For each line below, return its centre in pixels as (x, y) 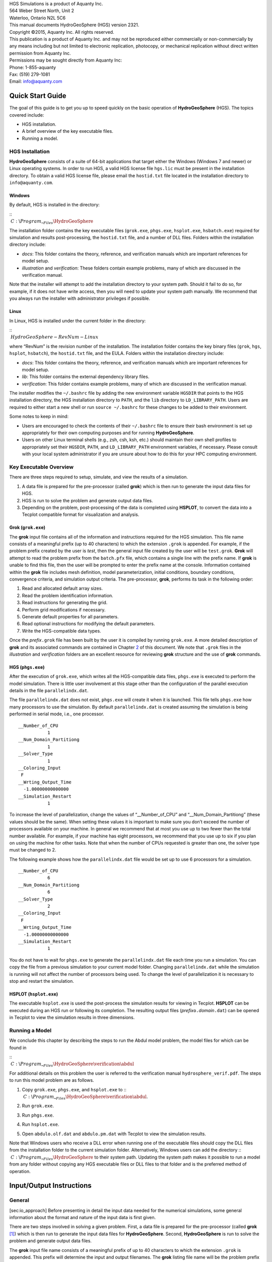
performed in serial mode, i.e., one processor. (57, 714)
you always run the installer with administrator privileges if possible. (80, 298)
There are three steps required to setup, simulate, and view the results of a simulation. (99, 477)
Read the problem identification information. (67, 595)
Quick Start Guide (38, 96)
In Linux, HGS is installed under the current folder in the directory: (78, 321)
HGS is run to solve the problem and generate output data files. (87, 500)
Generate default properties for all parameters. (70, 616)
